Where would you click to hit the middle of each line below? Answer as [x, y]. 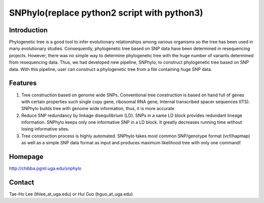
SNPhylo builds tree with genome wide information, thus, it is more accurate [98, 109]
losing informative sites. [45, 129]
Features [23, 83]
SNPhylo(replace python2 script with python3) [106, 13]
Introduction [28, 30]
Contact [22, 182]
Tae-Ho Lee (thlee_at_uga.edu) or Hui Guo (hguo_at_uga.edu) [71, 194]
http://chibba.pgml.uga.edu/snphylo [45, 168]
